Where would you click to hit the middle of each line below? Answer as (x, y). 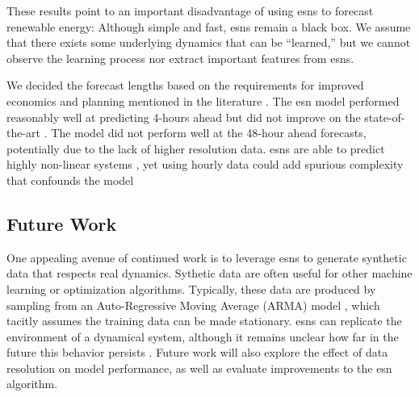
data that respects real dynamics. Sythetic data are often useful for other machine (209, 273)
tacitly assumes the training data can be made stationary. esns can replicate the (204, 321)
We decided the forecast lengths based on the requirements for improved (185, 85)
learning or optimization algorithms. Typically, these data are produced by (191, 288)
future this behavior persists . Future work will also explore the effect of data (197, 352)
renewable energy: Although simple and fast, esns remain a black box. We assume (209, 26)
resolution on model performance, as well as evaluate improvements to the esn (199, 368)
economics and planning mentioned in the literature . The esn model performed (203, 100)
